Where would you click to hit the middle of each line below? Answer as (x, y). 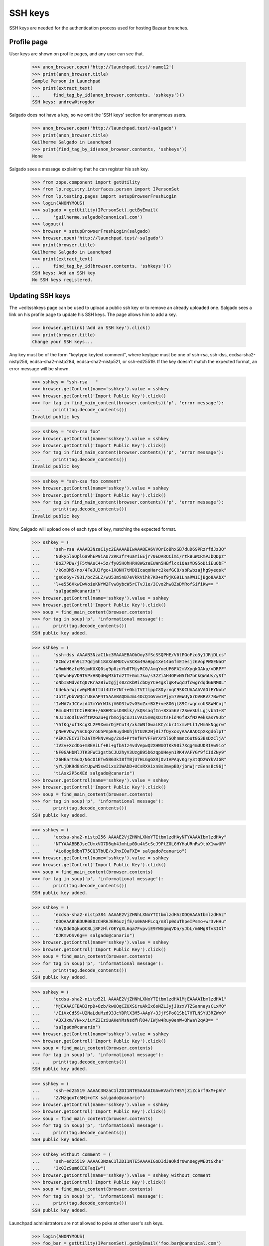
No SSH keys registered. (63, 280)
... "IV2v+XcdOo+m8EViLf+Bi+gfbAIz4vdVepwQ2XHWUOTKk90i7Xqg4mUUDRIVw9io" (129, 745)
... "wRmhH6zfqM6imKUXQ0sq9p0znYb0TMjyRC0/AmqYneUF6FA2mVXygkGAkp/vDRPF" (129, 669)
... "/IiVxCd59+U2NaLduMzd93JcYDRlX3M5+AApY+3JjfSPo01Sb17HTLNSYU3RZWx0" (129, 1013)
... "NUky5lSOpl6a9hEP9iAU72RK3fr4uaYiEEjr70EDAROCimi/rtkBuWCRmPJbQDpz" (129, 556)
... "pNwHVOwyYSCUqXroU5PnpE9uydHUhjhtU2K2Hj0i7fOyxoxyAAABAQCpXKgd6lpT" (129, 732)
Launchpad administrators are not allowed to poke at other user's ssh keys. (86, 1223)
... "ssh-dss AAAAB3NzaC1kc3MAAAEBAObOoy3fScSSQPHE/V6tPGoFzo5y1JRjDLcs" (129, 655)
